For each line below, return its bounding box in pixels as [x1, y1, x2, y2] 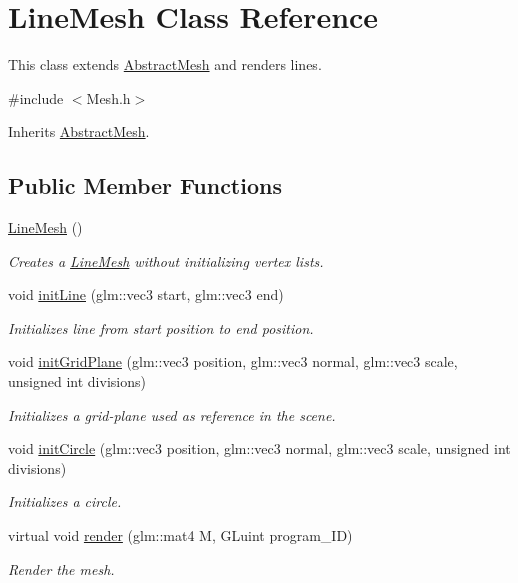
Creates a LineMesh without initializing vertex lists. [8, 250, 324, 271]
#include [8, 87, 64, 108]
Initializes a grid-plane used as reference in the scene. [8, 404, 336, 425]
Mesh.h [86, 87, 131, 108]
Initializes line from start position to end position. [8, 317, 314, 338]
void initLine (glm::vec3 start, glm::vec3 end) [8, 284, 284, 305]
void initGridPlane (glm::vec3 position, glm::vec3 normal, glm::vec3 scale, [8, 351, 458, 372]
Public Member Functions [8, 170, 282, 201]
